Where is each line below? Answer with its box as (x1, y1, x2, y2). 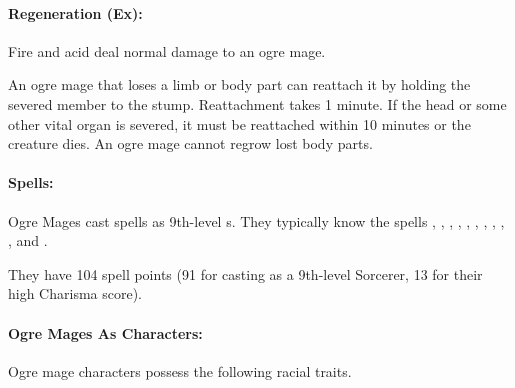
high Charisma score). (8, 283, 143, 304)
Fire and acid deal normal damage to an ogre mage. (8, 40, 326, 61)
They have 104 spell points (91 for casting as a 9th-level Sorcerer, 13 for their (8, 263, 483, 284)
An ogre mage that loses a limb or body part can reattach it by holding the (8, 74, 471, 95)
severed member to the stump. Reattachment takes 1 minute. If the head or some (8, 93, 507, 114)
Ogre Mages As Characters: (8, 322, 203, 343)
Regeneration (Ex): (8, 2, 143, 23)
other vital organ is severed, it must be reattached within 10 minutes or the (8, 113, 471, 134)
